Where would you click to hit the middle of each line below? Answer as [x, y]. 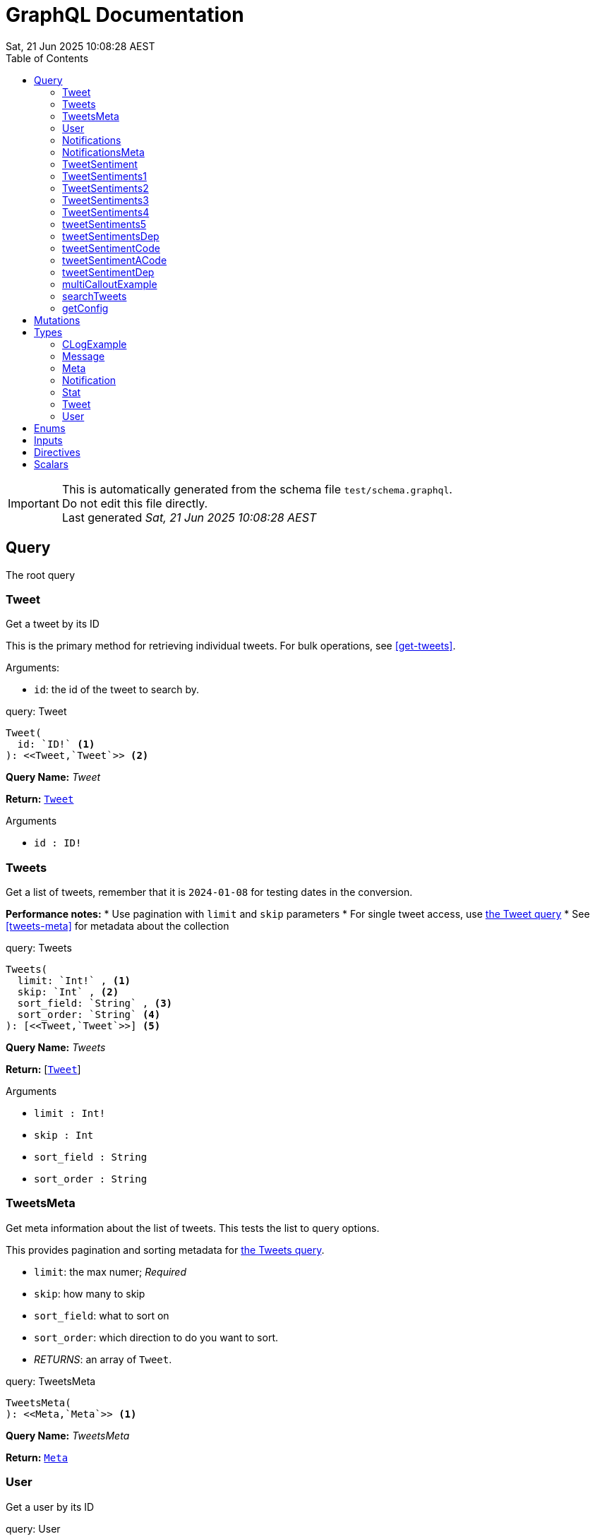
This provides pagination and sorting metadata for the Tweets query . [165, 1250]
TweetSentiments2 [106, 188]
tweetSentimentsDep [111, 236]
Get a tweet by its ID [53, 624]
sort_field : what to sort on [102, 1315]
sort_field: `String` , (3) [95, 1004]
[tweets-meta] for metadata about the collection [118, 926]
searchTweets [95, 296]
